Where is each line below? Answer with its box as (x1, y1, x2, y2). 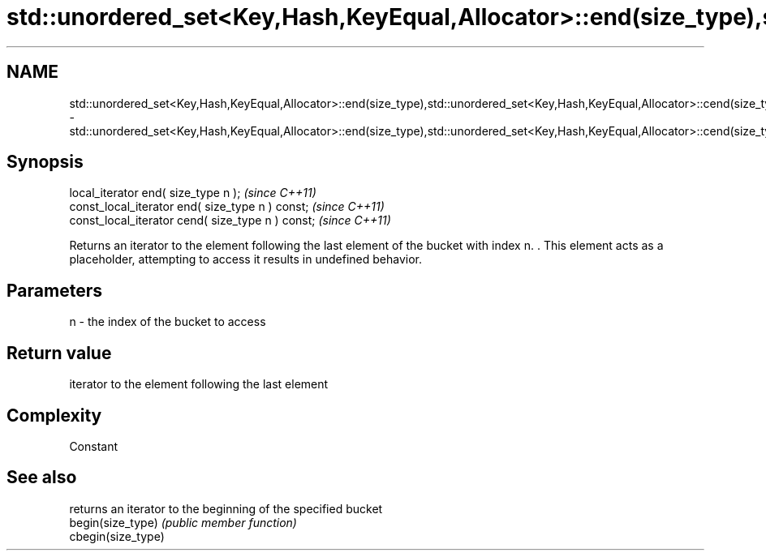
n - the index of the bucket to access (69, 315, 266, 329)
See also (6, 467, 77, 488)
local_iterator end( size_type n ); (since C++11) (69, 186, 316, 200)
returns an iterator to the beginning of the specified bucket (69, 501, 383, 516)
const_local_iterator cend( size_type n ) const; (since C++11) (69, 213, 391, 228)
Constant (69, 439, 118, 453)
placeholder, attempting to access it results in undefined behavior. (69, 252, 422, 267)
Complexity (6, 405, 102, 426)
